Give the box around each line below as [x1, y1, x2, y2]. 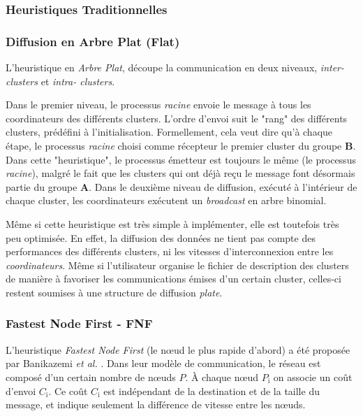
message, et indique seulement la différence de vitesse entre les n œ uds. [6, 397, 306, 412]
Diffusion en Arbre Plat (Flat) [6, 32, 180, 50]
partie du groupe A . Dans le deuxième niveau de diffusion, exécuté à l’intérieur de [6, 179, 357, 194]
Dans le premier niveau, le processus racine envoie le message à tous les [6, 97, 311, 112]
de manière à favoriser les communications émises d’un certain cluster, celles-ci [6, 271, 341, 286]
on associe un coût [273, 369, 353, 384]
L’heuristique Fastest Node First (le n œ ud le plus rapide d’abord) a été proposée [6, 342, 350, 357]
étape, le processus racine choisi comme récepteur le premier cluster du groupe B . [6, 138, 356, 153]
